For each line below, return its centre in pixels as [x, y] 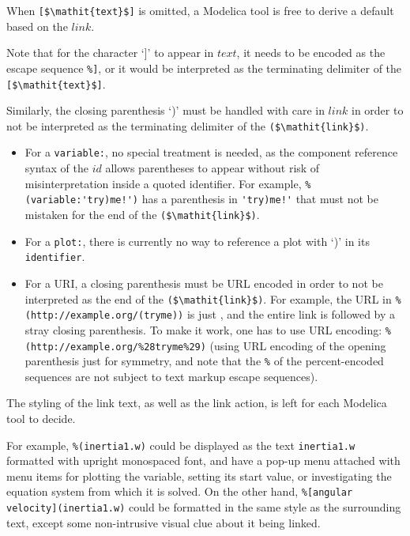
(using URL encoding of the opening [298, 345]
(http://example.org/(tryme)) [104, 316]
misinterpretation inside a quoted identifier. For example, [163, 183]
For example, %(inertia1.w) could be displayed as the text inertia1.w [181, 445]
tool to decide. [41, 418]
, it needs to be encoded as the [311, 53]
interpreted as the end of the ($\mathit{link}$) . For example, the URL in [208, 298]
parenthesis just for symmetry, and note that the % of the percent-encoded [204, 361]
